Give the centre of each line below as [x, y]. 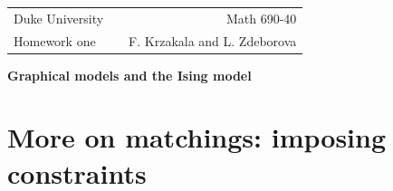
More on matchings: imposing [197, 137]
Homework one [55, 40]
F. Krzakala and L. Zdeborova [213, 40]
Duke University [59, 18]
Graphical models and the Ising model [129, 75]
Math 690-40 [261, 18]
